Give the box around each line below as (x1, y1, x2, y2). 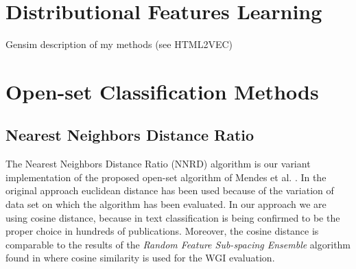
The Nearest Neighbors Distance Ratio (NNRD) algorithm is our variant (5, 156, 311, 171)
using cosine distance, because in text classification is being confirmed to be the (5, 210, 340, 224)
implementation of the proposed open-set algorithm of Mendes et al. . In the (5, 169, 327, 184)
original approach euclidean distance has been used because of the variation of (5, 183, 334, 198)
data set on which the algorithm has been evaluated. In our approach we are (5, 197, 327, 211)
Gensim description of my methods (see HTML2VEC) (5, 37, 233, 51)
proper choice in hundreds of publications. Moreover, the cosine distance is (5, 224, 319, 238)
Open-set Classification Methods (5, 77, 319, 105)
